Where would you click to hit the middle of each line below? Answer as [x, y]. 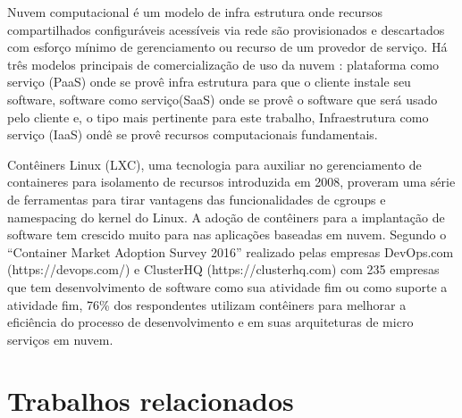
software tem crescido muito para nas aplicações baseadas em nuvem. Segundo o [227, 234]
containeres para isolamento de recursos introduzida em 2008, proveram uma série [231, 182]
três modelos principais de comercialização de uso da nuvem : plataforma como [223, 64]
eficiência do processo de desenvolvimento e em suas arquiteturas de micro [210, 322]
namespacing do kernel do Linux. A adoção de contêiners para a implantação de [226, 217]
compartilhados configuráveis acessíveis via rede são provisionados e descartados [226, 29]
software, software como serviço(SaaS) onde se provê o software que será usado [223, 99]
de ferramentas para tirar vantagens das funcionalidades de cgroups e [197, 199]
